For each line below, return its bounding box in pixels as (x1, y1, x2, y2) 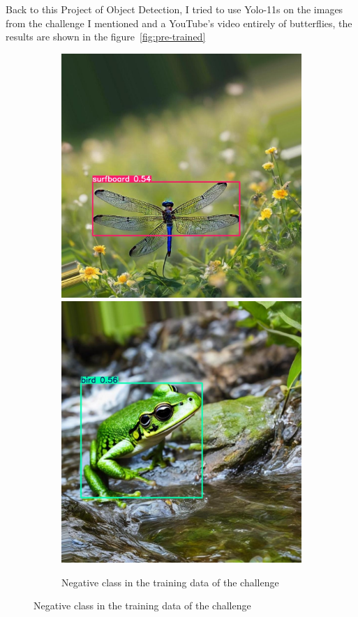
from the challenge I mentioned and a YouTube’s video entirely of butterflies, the (6, 15, 352, 30)
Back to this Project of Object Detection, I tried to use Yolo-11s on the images (6, 2, 343, 16)
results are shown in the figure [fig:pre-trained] (6, 29, 206, 44)
